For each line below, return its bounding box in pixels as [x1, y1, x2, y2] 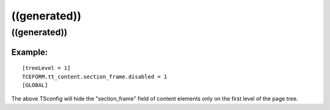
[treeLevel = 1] [22, 64, 71, 72]
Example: [11, 47, 48, 57]
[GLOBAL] [22, 82, 48, 88]
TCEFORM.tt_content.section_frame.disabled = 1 [22, 73, 167, 80]
